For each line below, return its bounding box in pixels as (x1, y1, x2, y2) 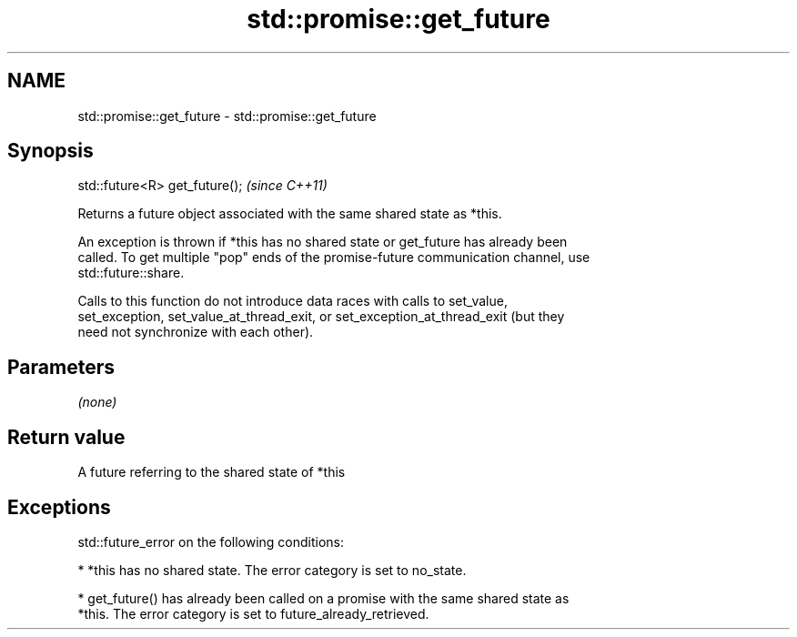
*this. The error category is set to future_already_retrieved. (77, 605, 429, 622)
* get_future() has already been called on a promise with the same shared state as (77, 590, 570, 606)
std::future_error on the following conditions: (77, 533, 345, 550)
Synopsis (7, 139, 94, 163)
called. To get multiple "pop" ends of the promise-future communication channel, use (77, 249, 590, 266)
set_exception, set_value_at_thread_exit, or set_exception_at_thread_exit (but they (77, 308, 565, 325)
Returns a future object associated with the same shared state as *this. (77, 206, 502, 222)
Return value (7, 425, 126, 449)
